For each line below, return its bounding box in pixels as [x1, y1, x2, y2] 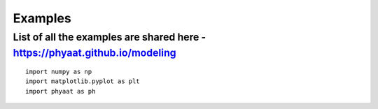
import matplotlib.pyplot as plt [25, 78, 140, 85]
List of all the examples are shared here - [13, 31, 206, 43]
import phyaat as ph [25, 87, 96, 95]
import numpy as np [25, 68, 92, 76]
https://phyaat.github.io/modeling [13, 46, 176, 59]
